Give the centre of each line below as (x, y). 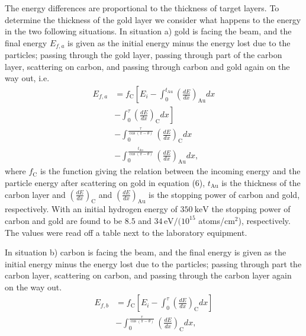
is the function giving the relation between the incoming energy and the (170, 171)
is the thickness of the (261, 182)
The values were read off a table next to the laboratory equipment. (126, 232)
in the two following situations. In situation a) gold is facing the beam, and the (148, 31)
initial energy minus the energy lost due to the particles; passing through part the (153, 263)
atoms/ (211, 220)
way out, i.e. (27, 78)
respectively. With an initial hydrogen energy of (91, 209)
